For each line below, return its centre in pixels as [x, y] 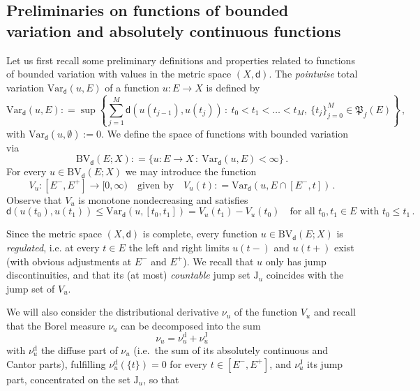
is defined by [233, 87]
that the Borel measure [56, 325]
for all [302, 212]
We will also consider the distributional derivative [113, 312]
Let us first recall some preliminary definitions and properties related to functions [181, 60]
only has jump [296, 261]
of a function [132, 87]
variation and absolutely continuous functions [174, 30]
